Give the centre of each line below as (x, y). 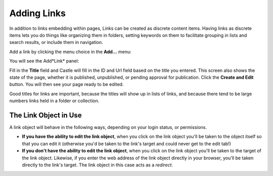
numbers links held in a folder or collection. (54, 101)
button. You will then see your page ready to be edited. (66, 84)
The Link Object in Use (45, 115)
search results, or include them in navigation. (56, 42)
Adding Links (37, 13)
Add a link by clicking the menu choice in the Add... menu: (70, 52)
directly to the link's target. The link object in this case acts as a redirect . (98, 165)
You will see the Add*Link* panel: (44, 61)
